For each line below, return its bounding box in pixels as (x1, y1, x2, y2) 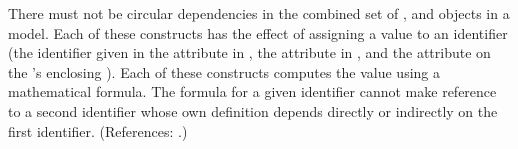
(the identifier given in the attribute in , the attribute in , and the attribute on (8, 42, 491, 63)
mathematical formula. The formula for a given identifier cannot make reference (8, 81, 497, 102)
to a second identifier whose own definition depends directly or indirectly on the (8, 100, 498, 121)
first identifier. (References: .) (8, 120, 188, 141)
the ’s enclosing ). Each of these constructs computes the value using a (8, 61, 440, 82)
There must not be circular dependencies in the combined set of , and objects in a (8, 3, 510, 23)
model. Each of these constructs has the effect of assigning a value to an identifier (8, 22, 508, 43)
